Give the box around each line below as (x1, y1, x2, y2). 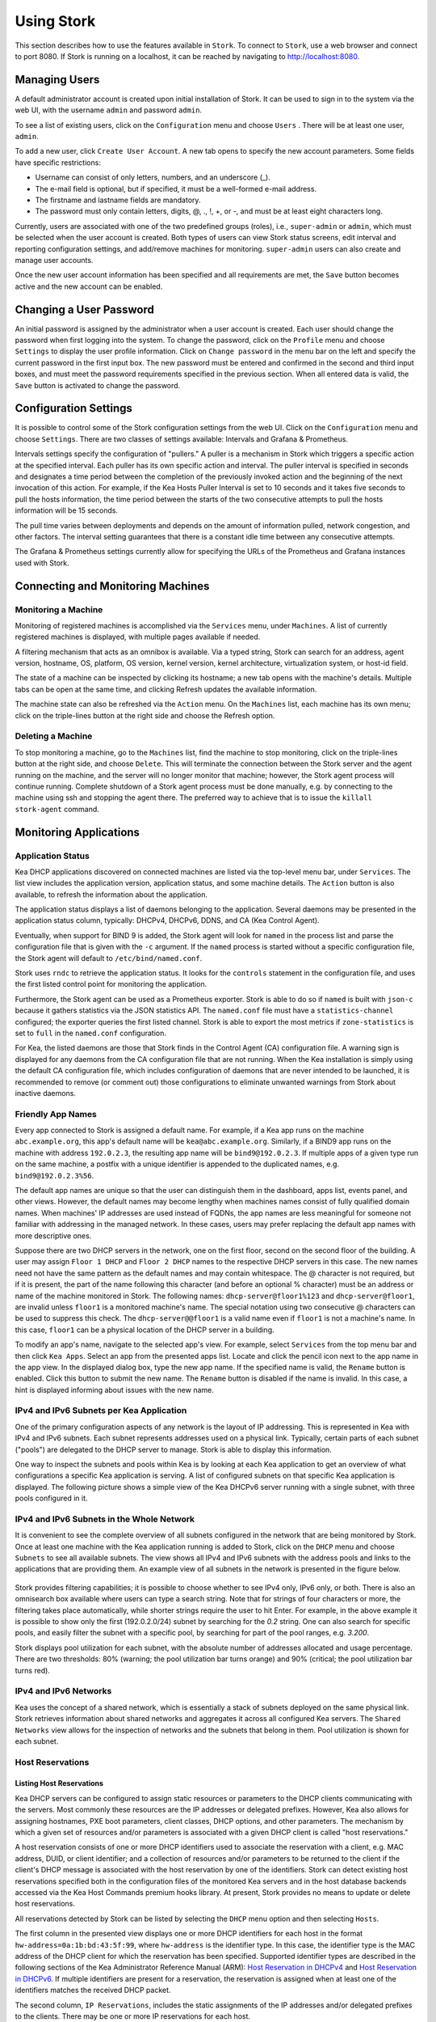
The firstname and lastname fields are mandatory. (35, 195, 201, 205)
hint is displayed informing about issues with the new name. (15, 1385, 214, 1394)
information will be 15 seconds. (15, 505, 119, 515)
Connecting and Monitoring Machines (15, 579, 210, 593)
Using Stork (15, 12, 96, 30)
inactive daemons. (15, 1088, 77, 1098)
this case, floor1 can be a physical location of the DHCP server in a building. (15, 1325, 275, 1335)
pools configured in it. (15, 1493, 88, 1504)
